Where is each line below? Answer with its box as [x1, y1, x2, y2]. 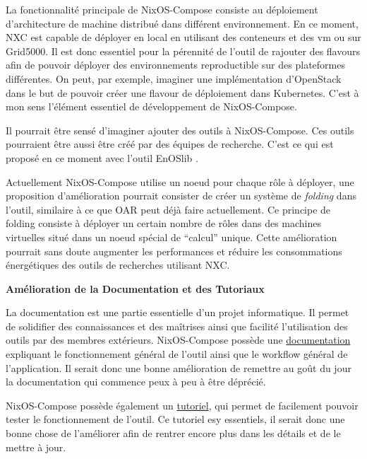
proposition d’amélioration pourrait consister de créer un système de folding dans [6, 188, 356, 203]
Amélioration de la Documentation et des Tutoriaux [6, 281, 265, 296]
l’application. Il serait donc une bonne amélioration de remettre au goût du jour [6, 360, 351, 375]
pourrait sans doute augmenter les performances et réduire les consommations [6, 243, 342, 258]
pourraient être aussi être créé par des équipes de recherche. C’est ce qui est [6, 136, 334, 151]
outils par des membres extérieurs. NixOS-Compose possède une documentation [6, 332, 351, 347]
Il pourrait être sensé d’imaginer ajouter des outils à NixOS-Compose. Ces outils [6, 122, 354, 137]
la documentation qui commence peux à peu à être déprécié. [6, 374, 266, 389]
